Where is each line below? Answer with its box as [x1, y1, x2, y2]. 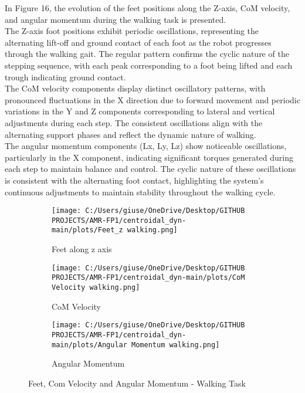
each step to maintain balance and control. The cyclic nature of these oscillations [5, 162, 296, 175]
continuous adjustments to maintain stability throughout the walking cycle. [5, 185, 276, 198]
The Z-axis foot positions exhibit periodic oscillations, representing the [5, 25, 259, 37]
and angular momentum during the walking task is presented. [5, 13, 226, 25]
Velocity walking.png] [52, 283, 140, 292]
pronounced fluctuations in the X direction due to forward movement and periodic [5, 93, 300, 106]
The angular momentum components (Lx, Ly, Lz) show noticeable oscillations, [5, 140, 287, 152]
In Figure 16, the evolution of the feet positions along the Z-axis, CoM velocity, [5, 2, 290, 13]
